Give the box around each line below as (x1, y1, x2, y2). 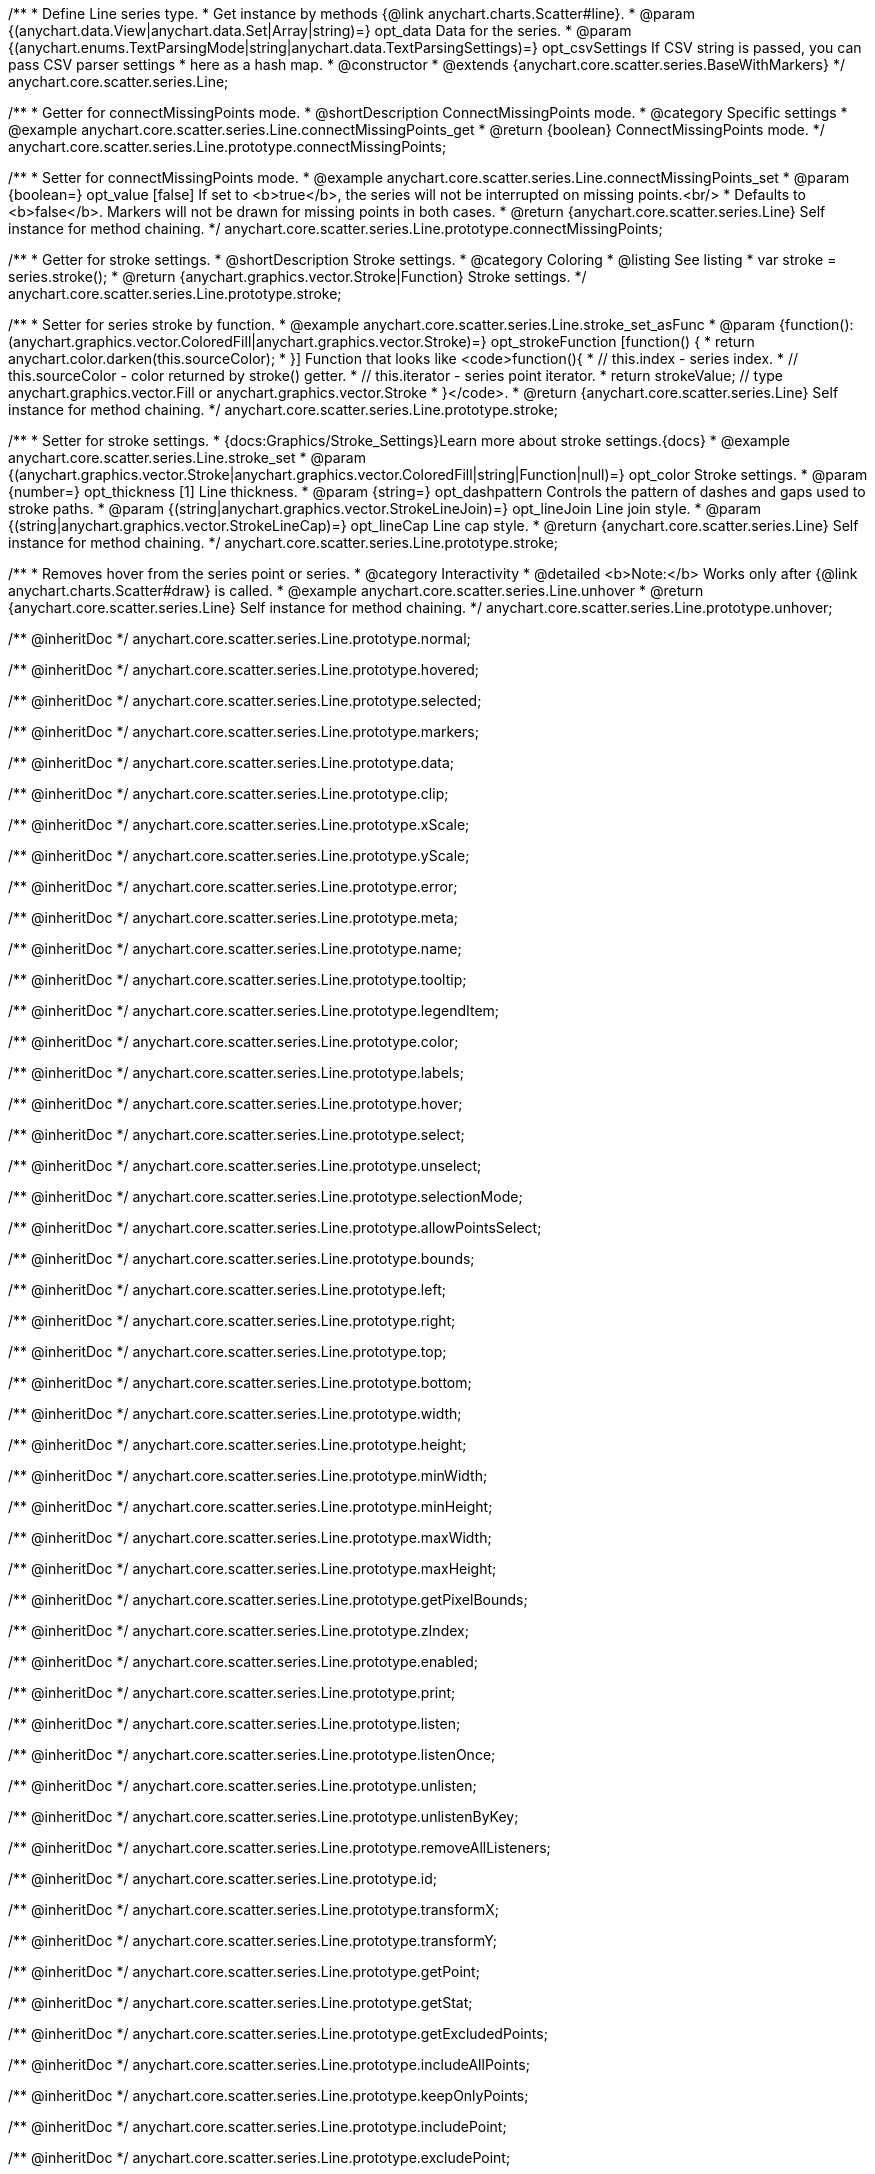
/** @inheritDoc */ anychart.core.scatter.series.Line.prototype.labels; (8, 1064, 464, 1081)
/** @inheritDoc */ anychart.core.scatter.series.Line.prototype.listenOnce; (8, 1746, 496, 1763)
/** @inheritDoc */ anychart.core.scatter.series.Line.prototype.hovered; (8, 661, 480, 678)
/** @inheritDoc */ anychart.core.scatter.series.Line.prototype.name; (8, 940, 462, 957)
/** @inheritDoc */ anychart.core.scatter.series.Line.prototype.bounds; (8, 1250, 475, 1267)
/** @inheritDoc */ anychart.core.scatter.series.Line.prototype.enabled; (8, 1653, 479, 1670)
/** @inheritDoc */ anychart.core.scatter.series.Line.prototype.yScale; (8, 847, 470, 864)
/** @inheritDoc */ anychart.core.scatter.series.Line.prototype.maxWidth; (8, 1529, 492, 1546)
